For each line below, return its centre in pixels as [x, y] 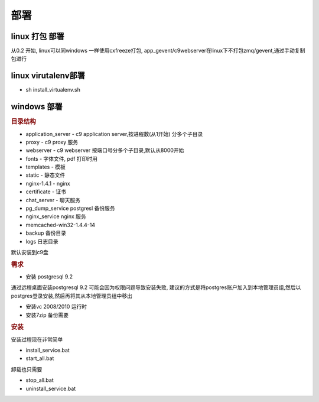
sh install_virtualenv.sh [53, 90]
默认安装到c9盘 [30, 252]
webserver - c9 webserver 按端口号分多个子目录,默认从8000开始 [105, 150]
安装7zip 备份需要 [47, 315]
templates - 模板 [46, 167]
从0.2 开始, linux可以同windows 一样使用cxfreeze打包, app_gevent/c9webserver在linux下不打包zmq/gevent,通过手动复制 [158, 51]
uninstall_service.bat [51, 388]
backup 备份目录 [46, 233]
